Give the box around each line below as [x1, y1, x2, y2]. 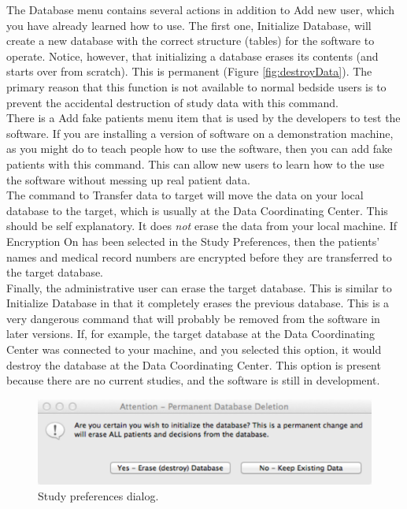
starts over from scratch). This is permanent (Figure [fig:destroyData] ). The [6, 63, 372, 80]
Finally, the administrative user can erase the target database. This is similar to [6, 279, 392, 295]
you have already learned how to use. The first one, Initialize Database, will [6, 17, 372, 33]
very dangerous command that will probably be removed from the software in [6, 310, 380, 326]
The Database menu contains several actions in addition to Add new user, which [6, 2, 394, 17]
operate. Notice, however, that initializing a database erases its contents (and [6, 47, 379, 64]
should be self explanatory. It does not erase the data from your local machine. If [6, 217, 398, 234]
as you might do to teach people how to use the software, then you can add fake [6, 140, 393, 157]
